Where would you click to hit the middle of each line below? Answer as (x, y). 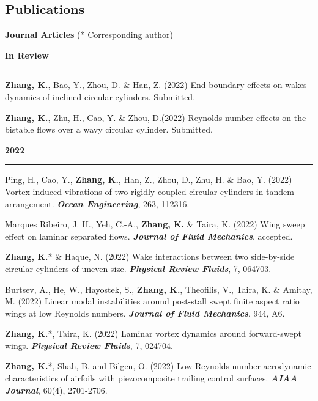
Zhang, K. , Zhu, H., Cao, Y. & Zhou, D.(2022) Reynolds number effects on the (156, 117)
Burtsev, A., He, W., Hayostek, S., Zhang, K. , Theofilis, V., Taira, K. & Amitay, (159, 289)
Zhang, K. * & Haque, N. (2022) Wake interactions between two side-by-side (150, 256)
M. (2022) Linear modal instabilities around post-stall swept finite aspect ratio (152, 301)
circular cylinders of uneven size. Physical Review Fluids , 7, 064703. (138, 268)
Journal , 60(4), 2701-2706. (56, 390)
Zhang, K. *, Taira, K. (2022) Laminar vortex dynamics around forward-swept (153, 333)
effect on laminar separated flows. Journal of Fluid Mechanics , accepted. (149, 236)
